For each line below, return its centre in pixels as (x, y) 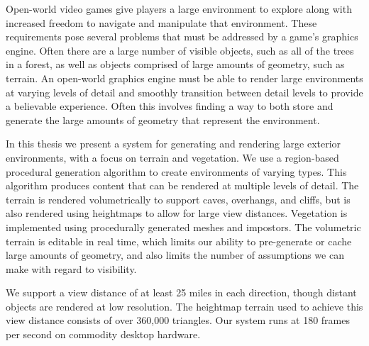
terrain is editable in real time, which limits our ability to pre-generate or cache (179, 241)
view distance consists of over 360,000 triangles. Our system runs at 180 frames (178, 320)
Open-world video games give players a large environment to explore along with (179, 9)
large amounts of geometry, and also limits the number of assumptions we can (175, 255)
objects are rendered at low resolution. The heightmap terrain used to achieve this (184, 306)
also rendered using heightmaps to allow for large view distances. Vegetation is (177, 213)
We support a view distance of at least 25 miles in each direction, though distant (181, 292)
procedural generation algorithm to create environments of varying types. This (176, 171)
